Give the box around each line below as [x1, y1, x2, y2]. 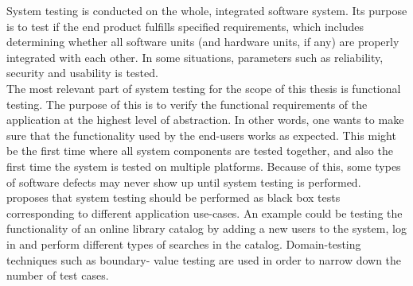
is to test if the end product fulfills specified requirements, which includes [6, 17, 364, 34]
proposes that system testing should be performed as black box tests [6, 189, 341, 206]
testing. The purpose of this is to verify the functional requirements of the [6, 95, 368, 112]
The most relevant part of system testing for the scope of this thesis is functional [6, 79, 401, 96]
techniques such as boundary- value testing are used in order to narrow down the [6, 251, 402, 268]
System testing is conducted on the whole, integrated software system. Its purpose [6, 2, 407, 18]
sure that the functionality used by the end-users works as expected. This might [6, 126, 396, 143]
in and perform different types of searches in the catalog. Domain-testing [6, 235, 361, 252]
